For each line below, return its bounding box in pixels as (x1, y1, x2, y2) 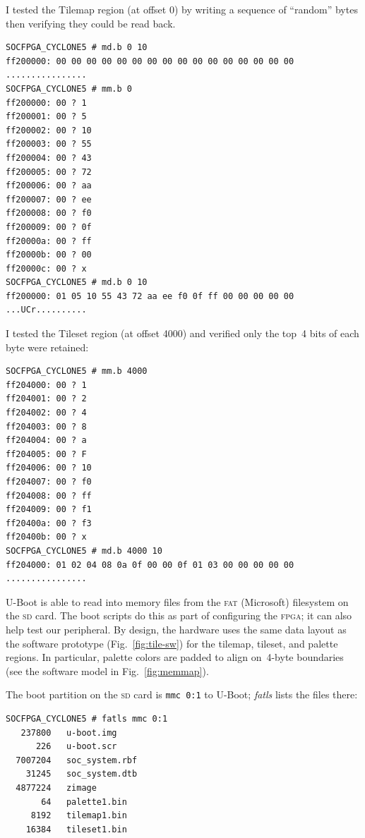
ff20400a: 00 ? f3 (6, 518, 92, 528)
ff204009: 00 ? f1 (6, 504, 92, 515)
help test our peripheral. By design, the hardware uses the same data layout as (6, 621, 347, 636)
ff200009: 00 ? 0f (6, 221, 92, 232)
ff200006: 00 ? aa (6, 181, 92, 191)
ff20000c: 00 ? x (6, 263, 87, 274)
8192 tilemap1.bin (30, 810, 127, 821)
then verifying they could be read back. (6, 16, 176, 30)
